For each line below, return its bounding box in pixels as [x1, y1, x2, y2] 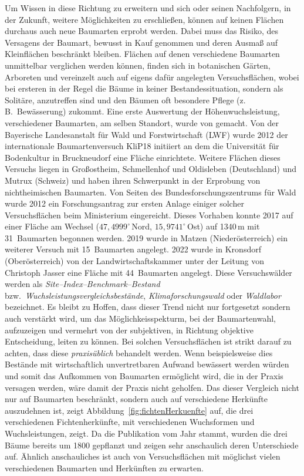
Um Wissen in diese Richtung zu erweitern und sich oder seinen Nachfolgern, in [5, 2, 291, 13]
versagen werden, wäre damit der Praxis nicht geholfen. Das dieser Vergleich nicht [5, 381, 299, 393]
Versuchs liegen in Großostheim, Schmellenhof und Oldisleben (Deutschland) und [5, 163, 297, 175]
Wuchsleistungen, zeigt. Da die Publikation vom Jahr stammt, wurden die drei [5, 427, 288, 439]
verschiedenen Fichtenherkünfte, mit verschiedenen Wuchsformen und [5, 416, 255, 428]
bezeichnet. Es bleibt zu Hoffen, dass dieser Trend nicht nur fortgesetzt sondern [5, 301, 291, 313]
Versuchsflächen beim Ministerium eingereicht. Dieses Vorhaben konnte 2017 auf [5, 208, 293, 221]
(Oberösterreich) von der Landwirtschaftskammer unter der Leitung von [5, 255, 264, 267]
